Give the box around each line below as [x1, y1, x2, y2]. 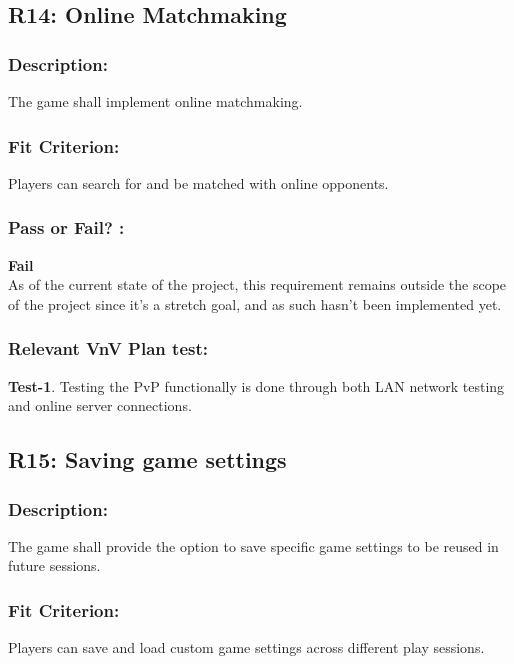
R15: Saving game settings [8, 444, 287, 475]
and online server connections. [8, 395, 192, 416]
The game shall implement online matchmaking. [8, 91, 303, 111]
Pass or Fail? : [8, 215, 125, 240]
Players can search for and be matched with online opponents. [8, 172, 389, 193]
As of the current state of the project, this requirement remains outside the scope [8, 274, 507, 295]
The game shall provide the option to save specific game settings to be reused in [8, 535, 499, 556]
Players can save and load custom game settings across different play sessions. [8, 637, 485, 658]
